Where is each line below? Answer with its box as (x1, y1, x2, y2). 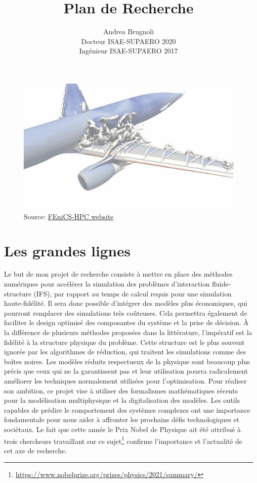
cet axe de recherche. (4, 445, 67, 455)
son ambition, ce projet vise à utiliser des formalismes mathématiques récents (4, 385, 238, 395)
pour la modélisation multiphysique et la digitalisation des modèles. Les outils (4, 395, 240, 405)
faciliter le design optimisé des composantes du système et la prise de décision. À (4, 317, 249, 328)
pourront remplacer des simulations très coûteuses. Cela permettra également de (4, 307, 247, 318)
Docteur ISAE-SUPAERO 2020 (81, 36, 176, 46)
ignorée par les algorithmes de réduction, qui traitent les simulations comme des (4, 346, 246, 357)
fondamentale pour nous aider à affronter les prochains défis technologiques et (4, 414, 240, 425)
